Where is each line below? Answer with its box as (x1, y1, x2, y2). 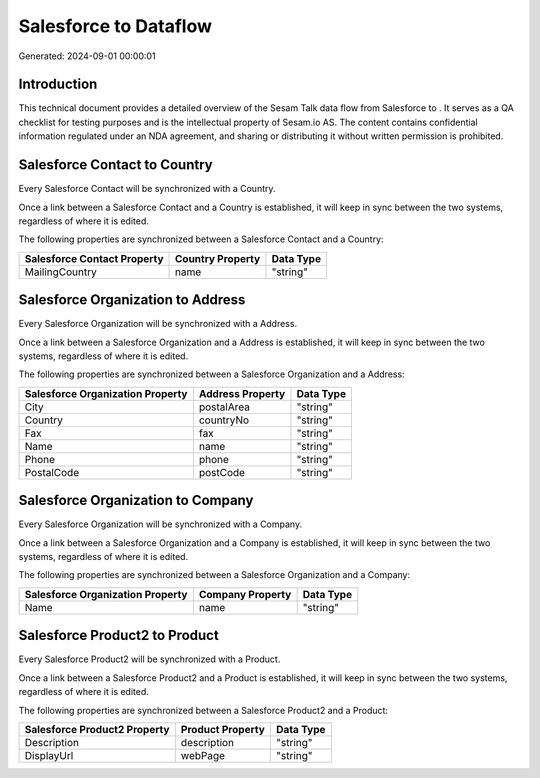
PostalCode (24, 465, 80, 479)
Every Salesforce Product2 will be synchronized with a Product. (18, 653, 281, 665)
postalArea (198, 400, 250, 414)
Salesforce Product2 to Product (18, 627, 219, 644)
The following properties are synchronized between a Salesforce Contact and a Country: (18, 233, 384, 245)
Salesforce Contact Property (24, 251, 164, 265)
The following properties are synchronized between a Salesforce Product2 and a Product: (18, 704, 389, 716)
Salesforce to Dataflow (18, 15, 212, 37)
